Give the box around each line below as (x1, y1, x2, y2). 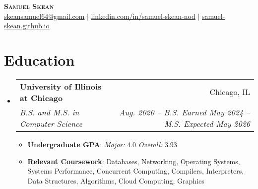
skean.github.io (4, 20, 50, 31)
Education (4, 49, 75, 70)
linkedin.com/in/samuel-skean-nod (91, 10, 195, 21)
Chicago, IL (209, 86, 250, 98)
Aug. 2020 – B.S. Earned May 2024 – (119, 106, 250, 118)
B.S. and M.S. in (19, 106, 79, 118)
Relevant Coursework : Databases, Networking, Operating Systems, (27, 156, 240, 166)
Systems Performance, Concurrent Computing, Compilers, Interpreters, (27, 166, 244, 176)
